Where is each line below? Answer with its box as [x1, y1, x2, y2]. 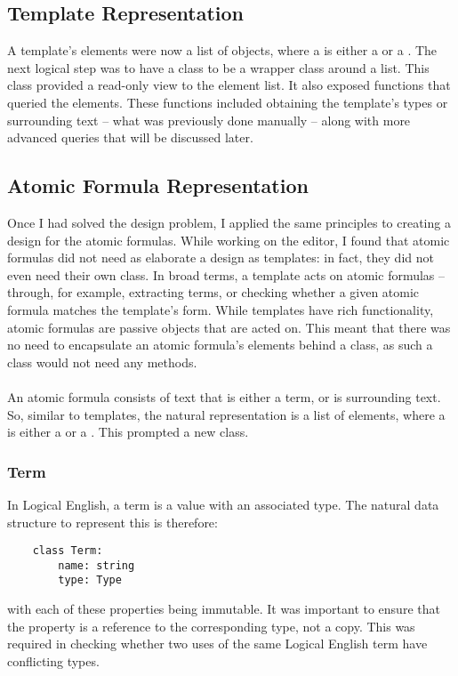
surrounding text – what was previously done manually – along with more [7, 110, 411, 129]
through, [7, 283, 54, 302]
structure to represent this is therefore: [7, 512, 218, 531]
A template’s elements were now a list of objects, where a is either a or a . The [7, 41, 438, 60]
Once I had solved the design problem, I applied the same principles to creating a [7, 213, 451, 231]
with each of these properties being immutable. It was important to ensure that [7, 600, 440, 618]
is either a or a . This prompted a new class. [7, 422, 249, 441]
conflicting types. [7, 651, 100, 670]
